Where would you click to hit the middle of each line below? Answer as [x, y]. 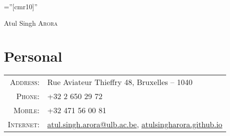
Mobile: [26, 110]
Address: [25, 82]
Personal [33, 56]
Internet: [24, 124]
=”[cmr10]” [21, 6]
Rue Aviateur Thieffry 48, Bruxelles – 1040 [120, 82]
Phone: [28, 96]
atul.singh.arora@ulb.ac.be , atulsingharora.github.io [135, 124]
